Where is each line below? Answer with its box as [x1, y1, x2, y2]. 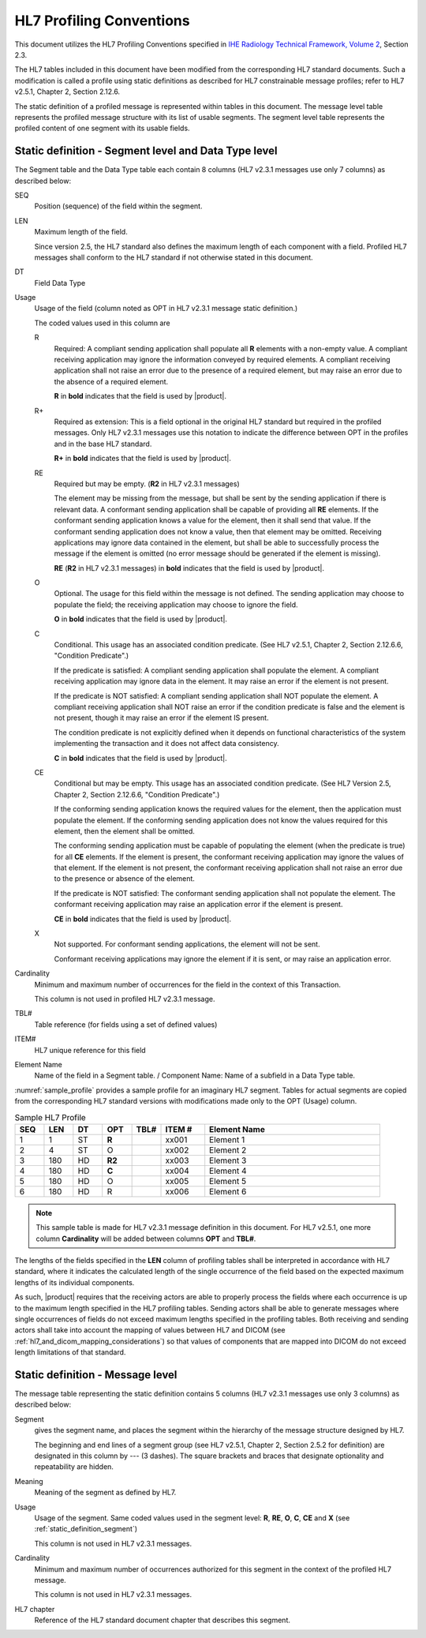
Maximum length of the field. [34, 227, 128, 237]
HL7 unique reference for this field [34, 1045, 146, 1055]
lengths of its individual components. [14, 1277, 135, 1287]
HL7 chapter [14, 1604, 55, 1614]
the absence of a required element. [54, 377, 169, 386]
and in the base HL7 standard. [54, 439, 152, 448]
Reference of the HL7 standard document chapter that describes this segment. [34, 1615, 291, 1625]
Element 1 [209, 1134, 245, 1145]
